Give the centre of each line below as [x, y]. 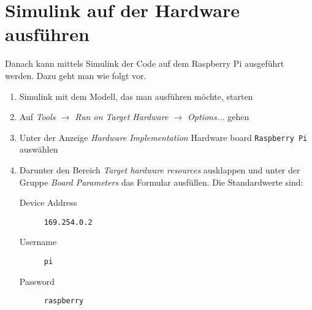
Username [38, 242]
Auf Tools [37, 117]
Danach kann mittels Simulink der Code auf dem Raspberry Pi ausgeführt [145, 63]
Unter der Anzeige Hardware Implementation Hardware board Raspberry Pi [163, 137]
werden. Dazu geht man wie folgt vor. [76, 75]
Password [37, 281]
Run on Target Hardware [122, 117]
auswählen [39, 149]
